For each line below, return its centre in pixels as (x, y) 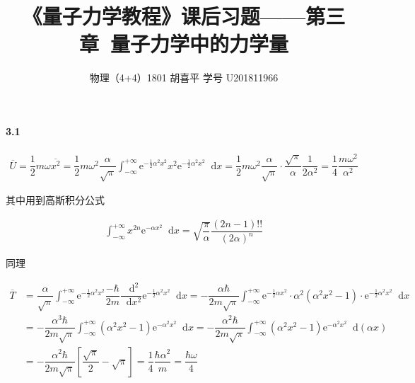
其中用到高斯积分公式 (55, 200)
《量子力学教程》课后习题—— (164, 16)
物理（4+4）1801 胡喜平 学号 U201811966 (184, 78)
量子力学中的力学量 (200, 44)
